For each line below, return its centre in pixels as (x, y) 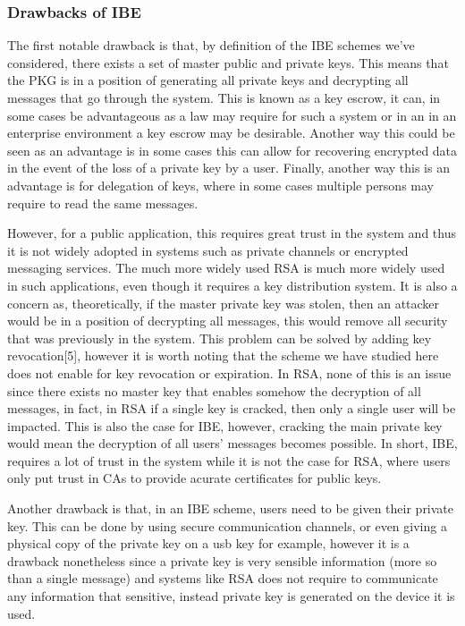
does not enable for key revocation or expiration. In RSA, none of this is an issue (229, 372)
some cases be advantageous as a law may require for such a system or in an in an (232, 115)
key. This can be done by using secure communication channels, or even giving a (227, 525)
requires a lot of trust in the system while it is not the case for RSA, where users (229, 460)
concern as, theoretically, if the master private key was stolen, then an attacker (224, 303)
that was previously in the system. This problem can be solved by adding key (220, 338)
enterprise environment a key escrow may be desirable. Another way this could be (231, 133)
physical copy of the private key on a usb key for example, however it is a (208, 543)
